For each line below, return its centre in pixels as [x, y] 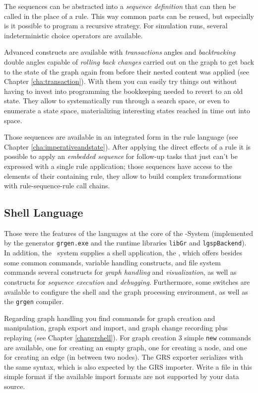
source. [15, 386]
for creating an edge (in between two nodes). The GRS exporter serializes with [124, 357]
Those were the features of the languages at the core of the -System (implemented [129, 233]
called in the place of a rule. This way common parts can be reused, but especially [129, 16]
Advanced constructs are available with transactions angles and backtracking [120, 52]
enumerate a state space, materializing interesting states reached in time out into [127, 110]
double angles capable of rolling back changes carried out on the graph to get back [129, 61]
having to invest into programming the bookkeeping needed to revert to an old [124, 91]
